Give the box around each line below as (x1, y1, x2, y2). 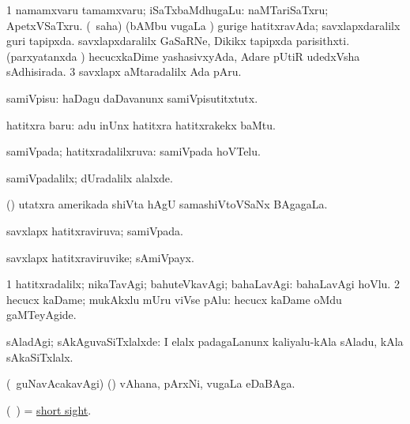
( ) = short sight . (6, 401, 92, 418)
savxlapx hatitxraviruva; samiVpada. (6, 222, 183, 238)
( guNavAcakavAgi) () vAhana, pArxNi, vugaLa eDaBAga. (6, 375, 295, 392)
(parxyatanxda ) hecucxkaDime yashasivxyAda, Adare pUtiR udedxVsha (6, 47, 360, 64)
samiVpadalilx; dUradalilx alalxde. (6, 169, 173, 186)
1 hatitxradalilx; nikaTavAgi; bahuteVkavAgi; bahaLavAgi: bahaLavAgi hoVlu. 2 (6, 276, 400, 292)
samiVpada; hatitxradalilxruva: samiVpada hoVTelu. (6, 143, 261, 159)
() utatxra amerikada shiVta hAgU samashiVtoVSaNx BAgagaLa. (6, 196, 328, 212)
